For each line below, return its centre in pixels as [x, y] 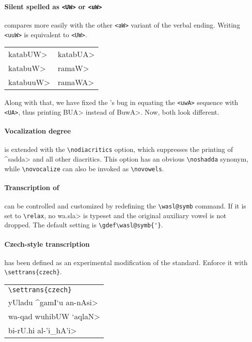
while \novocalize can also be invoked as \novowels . [84, 168]
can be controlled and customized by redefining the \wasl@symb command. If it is [125, 206]
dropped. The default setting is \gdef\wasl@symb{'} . [84, 225]
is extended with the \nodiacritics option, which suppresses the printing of [119, 149]
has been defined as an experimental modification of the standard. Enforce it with [126, 262]
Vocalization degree [38, 131]
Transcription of [32, 187]
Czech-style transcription [47, 244]
